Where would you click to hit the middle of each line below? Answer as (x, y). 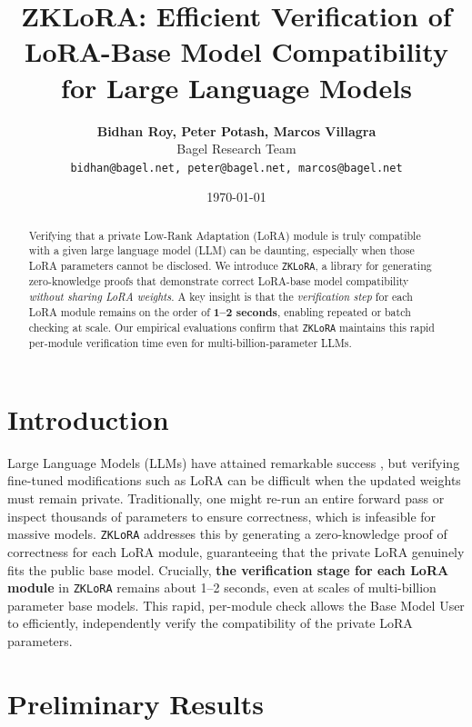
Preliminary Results (136, 703)
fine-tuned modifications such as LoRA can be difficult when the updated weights (234, 480)
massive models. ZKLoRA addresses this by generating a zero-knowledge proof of (227, 534)
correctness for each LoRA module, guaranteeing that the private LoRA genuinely (236, 551)
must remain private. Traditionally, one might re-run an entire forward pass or (226, 498)
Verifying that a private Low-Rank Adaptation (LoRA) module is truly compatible (225, 235)
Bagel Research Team (236, 149)
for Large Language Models (236, 87)
